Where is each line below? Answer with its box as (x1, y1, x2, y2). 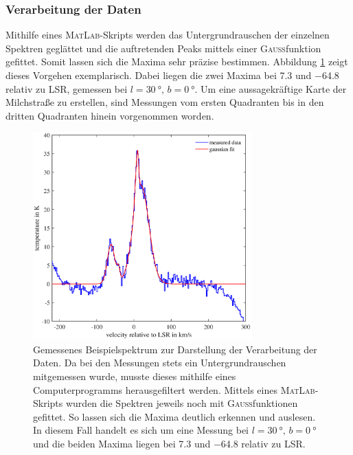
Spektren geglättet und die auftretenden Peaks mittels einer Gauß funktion (5, 41, 321, 55)
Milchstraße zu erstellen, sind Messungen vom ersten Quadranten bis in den (5, 95, 324, 109)
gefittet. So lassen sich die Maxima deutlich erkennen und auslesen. (33, 409, 316, 423)
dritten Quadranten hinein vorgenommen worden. (5, 108, 214, 122)
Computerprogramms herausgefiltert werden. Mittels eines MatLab (33, 382, 315, 397)
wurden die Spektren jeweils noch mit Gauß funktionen (65, 396, 298, 410)
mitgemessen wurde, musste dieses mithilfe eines (33, 369, 236, 383)
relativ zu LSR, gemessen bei (5, 81, 128, 96)
